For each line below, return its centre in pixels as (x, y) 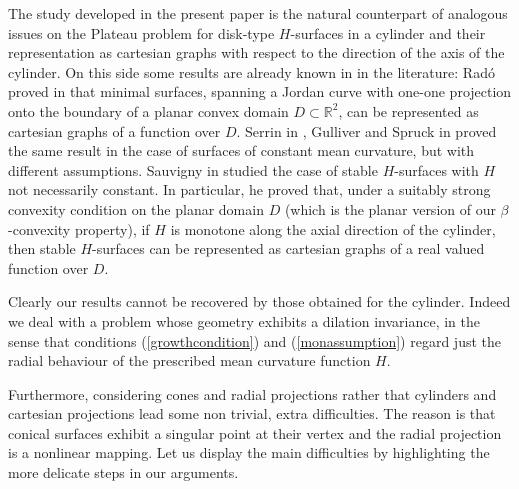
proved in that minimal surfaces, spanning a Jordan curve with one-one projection (260, 91)
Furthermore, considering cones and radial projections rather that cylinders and (252, 393)
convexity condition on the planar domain (136, 208)
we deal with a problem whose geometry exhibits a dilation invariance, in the (244, 320)
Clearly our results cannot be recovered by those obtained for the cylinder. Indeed (259, 301)
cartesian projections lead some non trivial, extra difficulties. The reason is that (252, 413)
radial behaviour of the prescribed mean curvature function (189, 360)
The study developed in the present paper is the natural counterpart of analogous (258, 13)
